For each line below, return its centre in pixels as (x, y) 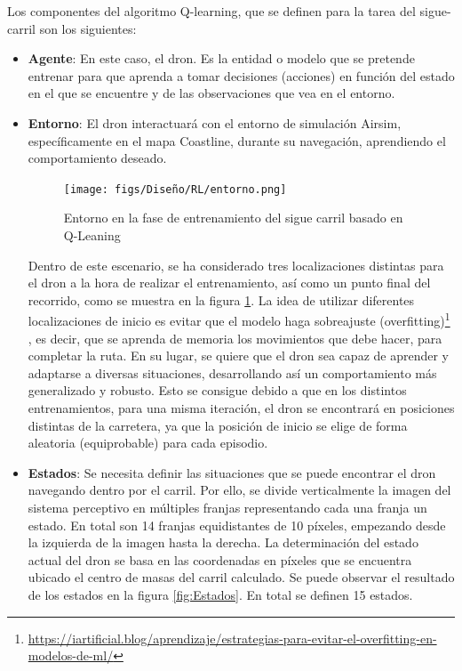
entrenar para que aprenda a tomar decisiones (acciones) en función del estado (241, 75)
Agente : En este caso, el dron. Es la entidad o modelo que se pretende (221, 58)
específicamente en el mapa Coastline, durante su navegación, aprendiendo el (237, 140)
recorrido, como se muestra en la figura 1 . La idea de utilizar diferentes (221, 299)
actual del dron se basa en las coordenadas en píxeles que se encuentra (220, 559)
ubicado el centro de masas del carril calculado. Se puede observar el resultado (241, 577)
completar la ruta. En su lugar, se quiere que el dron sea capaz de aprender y (238, 356)
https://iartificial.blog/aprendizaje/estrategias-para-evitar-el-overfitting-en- (232, 638)
